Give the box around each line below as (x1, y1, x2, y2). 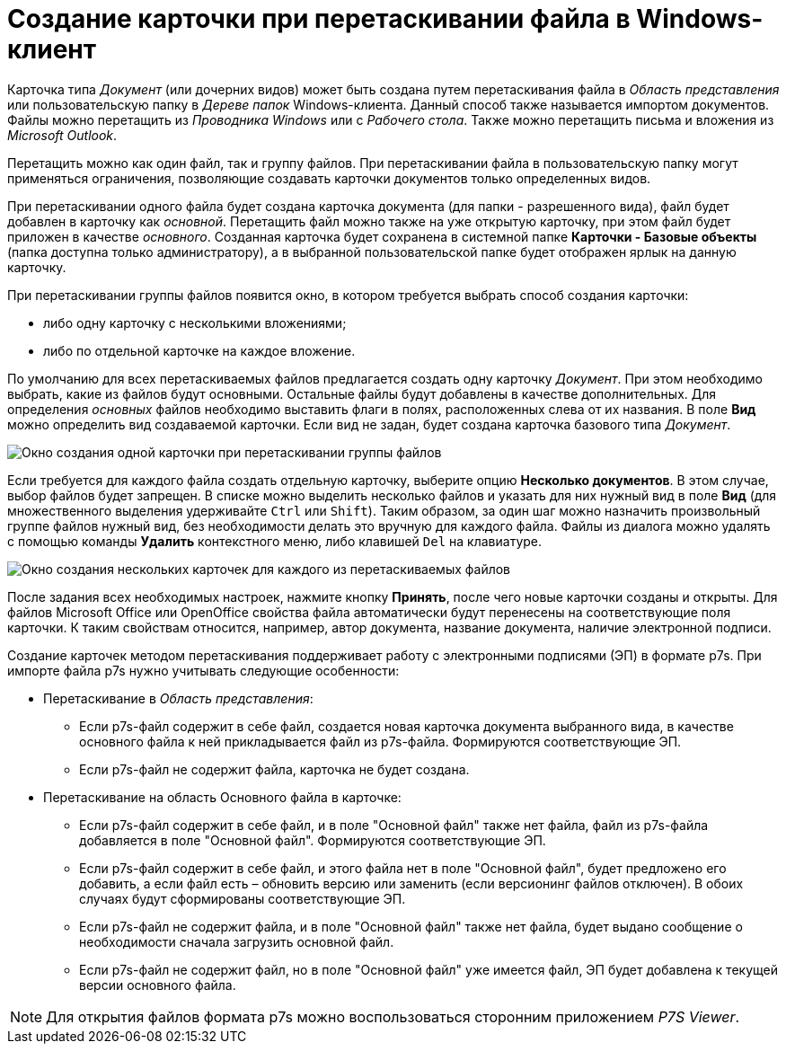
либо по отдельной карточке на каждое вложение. (43, 342, 356, 358)
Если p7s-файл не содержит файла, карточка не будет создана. (79, 761, 470, 777)
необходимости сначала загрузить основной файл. (79, 933, 394, 949)
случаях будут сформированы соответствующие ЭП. (79, 890, 406, 906)
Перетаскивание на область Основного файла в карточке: (43, 789, 402, 805)
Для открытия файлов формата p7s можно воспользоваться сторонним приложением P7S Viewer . (46, 1007, 740, 1026)
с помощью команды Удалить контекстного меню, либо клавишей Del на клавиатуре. (7, 533, 543, 549)
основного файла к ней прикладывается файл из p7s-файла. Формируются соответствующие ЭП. (79, 733, 682, 749)
